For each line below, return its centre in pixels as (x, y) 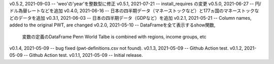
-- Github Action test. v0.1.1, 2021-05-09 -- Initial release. (83, 55)
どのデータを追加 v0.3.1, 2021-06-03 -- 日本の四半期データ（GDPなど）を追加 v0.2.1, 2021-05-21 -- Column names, (130, 18)
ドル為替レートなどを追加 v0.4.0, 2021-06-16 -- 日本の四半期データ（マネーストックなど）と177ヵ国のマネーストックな (134, 11)
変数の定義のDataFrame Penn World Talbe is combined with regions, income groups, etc (114, 37)
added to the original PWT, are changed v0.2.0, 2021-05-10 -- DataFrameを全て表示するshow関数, (112, 25)
